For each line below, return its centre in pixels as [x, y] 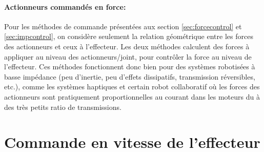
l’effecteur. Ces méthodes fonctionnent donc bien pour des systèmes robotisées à [130, 66]
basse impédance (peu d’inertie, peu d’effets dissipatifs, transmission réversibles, [130, 76]
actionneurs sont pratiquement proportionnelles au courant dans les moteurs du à [132, 96]
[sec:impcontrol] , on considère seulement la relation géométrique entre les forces [129, 36]
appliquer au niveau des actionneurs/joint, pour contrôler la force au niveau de [128, 56]
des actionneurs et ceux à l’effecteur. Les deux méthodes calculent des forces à [127, 46]
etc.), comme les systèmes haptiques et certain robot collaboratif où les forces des [132, 87]
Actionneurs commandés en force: [65, 6]
